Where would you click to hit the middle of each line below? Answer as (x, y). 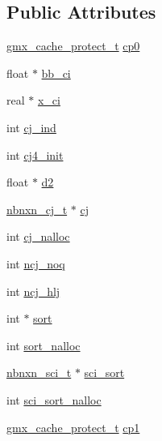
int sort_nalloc (44, 345)
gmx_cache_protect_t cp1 (73, 427)
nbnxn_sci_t (39, 372)
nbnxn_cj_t (37, 209)
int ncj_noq (36, 263)
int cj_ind (31, 127)
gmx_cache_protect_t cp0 (73, 46)
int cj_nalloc (38, 236)
